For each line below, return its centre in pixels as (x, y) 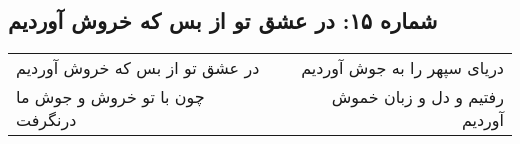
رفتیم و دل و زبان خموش (417, 97)
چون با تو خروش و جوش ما (110, 97)
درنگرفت (46, 120)
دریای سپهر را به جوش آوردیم (402, 68)
